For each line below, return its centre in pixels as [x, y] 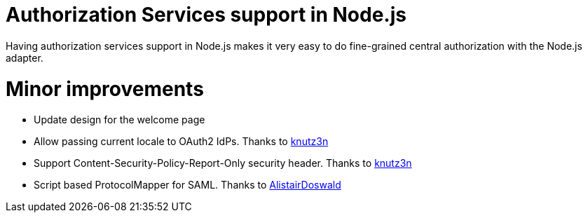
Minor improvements [105, 89]
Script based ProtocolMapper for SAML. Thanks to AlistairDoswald [187, 185]
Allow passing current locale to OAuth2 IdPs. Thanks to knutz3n [181, 142]
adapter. [25, 57]
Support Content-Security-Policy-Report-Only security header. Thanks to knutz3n [223, 163]
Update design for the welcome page [119, 120]
